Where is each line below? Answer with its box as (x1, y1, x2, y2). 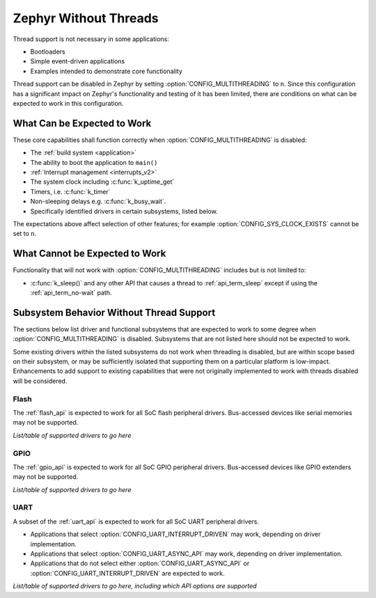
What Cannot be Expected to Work (13, 248, 166, 260)
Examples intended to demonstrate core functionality (30, 67, 182, 75)
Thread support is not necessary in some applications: (13, 35, 170, 43)
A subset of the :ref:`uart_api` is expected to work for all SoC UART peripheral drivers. (13, 517, 259, 526)
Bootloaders (30, 47, 65, 56)
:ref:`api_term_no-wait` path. (30, 289, 112, 297)
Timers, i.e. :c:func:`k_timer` (30, 187, 111, 196)
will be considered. (13, 377, 68, 385)
